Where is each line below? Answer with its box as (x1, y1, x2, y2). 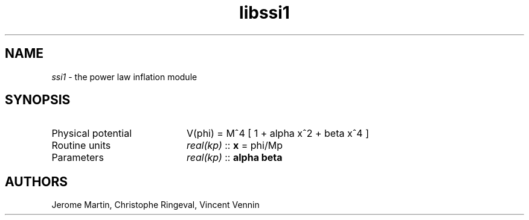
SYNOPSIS (5, 92, 71, 108)
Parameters (51, 151, 104, 164)
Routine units (51, 139, 111, 152)
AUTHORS (5, 174, 68, 189)
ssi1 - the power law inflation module (51, 71, 197, 82)
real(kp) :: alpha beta (186, 151, 283, 164)
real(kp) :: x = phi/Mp (186, 139, 283, 152)
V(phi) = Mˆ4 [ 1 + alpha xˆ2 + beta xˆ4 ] (186, 127, 369, 140)
